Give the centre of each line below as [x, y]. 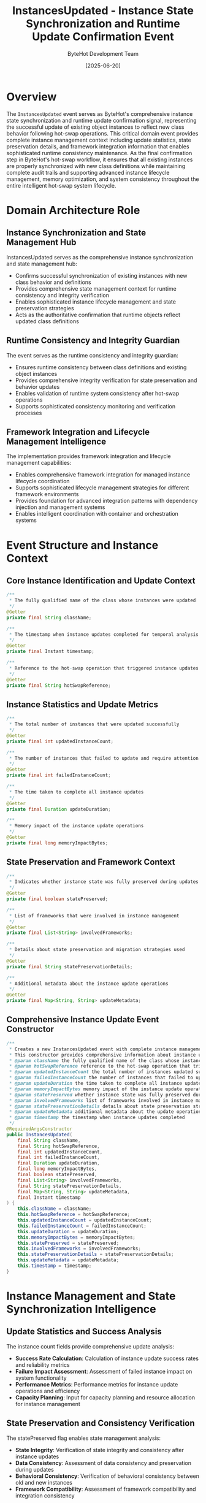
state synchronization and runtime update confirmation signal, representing [102, 120]
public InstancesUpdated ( [39, 1134]
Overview [32, 97]
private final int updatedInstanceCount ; [60, 741]
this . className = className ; [55, 1209]
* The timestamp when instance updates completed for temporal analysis [104, 634]
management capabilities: [39, 463]
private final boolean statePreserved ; [57, 899]
